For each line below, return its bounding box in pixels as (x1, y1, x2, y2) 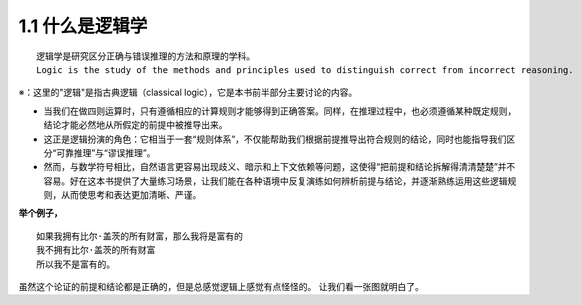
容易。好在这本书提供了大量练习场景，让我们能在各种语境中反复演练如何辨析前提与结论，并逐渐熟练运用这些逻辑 (43, 175, 508, 187)
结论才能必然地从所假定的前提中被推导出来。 (43, 119, 228, 131)
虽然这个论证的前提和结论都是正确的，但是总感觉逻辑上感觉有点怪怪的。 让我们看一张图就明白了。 (18, 281, 424, 293)
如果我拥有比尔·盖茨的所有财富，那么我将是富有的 (36, 230, 244, 242)
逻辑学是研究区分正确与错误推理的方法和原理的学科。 (36, 50, 255, 62)
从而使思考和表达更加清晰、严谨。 (60, 189, 202, 201)
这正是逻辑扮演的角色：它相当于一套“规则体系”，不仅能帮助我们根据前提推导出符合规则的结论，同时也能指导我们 (43, 133, 507, 145)
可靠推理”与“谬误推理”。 (56, 146, 156, 159)
